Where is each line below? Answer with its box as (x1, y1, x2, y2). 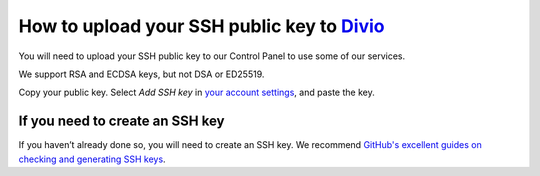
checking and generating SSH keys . (18, 153, 166, 165)
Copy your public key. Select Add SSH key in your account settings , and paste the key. (18, 86, 375, 99)
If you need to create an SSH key (18, 113, 225, 130)
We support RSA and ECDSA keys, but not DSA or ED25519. (18, 68, 265, 80)
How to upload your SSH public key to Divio (18, 15, 385, 37)
